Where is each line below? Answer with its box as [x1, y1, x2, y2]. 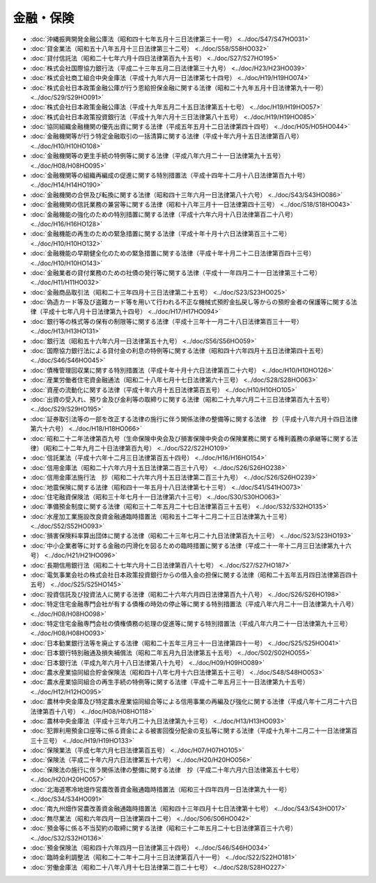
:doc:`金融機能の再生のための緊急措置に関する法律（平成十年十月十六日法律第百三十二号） [30, 230, 291, 238]
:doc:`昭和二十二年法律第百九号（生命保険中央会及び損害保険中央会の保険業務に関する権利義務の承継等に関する [30, 434, 352, 442]
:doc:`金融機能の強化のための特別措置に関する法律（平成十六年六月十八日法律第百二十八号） [30, 210, 297, 219]
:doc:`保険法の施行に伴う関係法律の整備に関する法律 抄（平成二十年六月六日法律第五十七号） [30, 765, 303, 774]
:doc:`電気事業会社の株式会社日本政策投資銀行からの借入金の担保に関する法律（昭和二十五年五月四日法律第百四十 [30, 571, 358, 579]
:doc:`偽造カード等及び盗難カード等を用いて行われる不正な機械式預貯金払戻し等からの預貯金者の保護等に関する [30, 298, 352, 306]
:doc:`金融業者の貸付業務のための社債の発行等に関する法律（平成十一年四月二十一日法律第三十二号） [30, 268, 322, 276]
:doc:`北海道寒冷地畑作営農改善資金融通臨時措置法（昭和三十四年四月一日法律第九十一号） [30, 785, 291, 793]
